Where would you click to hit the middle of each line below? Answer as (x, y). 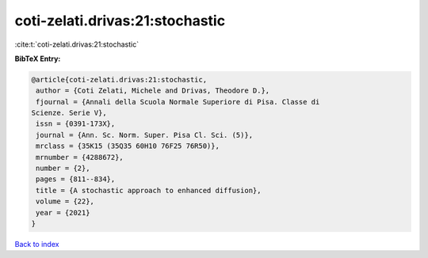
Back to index (37, 244)
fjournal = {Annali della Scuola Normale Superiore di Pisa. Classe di (178, 102)
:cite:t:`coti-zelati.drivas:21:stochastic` (76, 44)
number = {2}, (63, 169)
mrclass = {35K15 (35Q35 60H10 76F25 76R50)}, (128, 146)
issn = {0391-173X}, (76, 124)
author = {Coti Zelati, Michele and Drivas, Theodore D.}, (153, 91)
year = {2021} (63, 212)
